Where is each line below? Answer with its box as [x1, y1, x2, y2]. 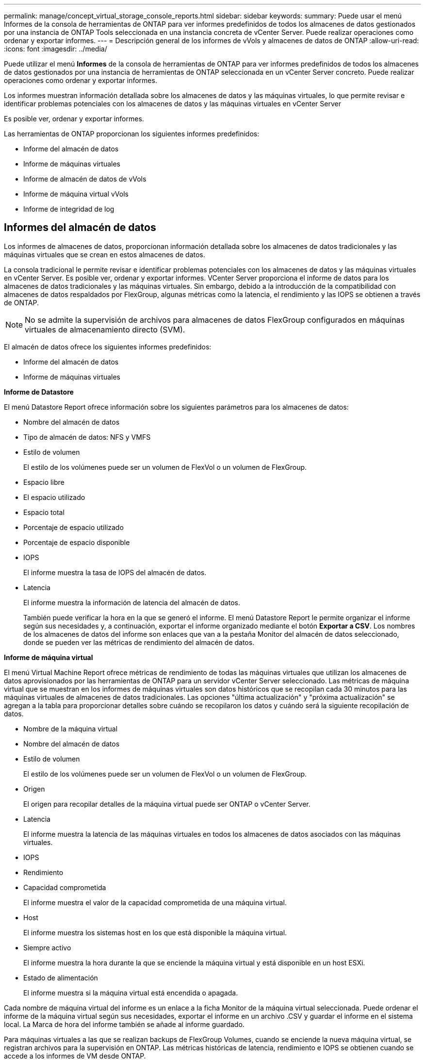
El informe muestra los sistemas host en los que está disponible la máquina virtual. [23, 928, 287, 937]
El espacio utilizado [23, 493, 85, 501]
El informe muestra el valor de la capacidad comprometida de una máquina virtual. [23, 898, 287, 907]
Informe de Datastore [4, 387, 74, 396]
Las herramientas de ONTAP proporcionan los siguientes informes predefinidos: [4, 130, 260, 138]
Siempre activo [23, 943, 71, 952]
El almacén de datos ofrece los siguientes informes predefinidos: [4, 342, 212, 351]
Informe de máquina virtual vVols [23, 190, 129, 198]
